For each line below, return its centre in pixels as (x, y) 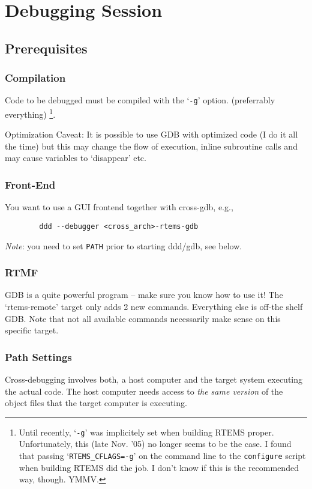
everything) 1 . (30, 113)
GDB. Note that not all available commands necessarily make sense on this (143, 318)
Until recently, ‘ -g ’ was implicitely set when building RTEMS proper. (146, 432)
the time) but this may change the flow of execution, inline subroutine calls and (151, 146)
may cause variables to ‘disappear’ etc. (76, 158)
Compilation (35, 78)
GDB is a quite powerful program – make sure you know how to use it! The (144, 295)
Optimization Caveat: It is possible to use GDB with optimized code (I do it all (151, 134)
